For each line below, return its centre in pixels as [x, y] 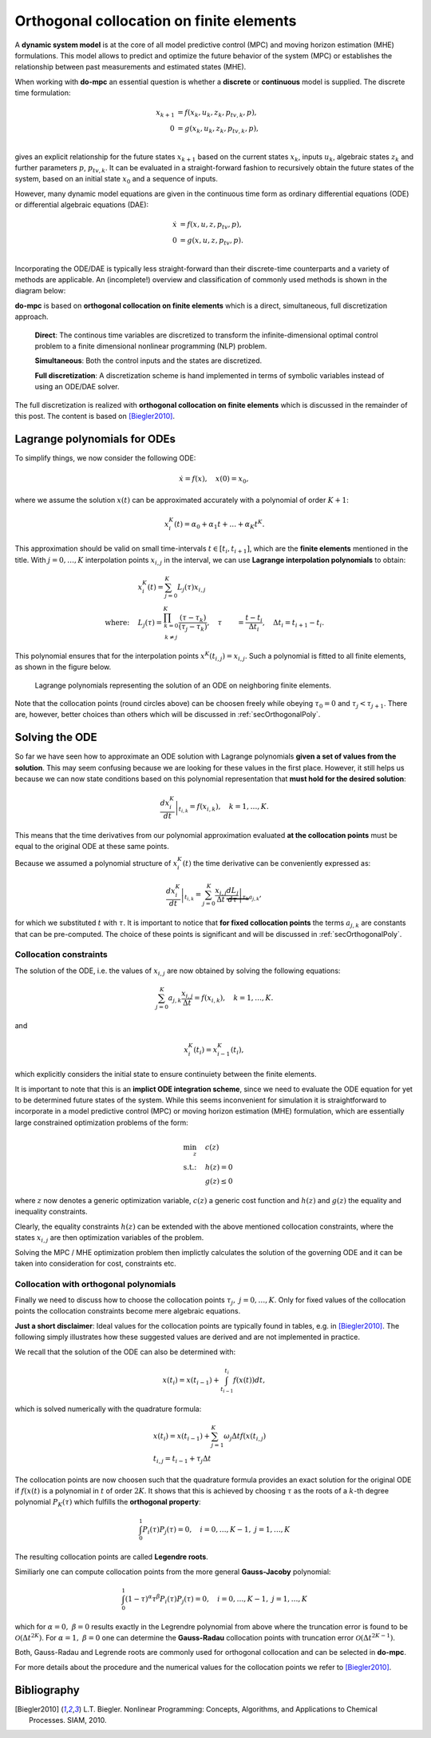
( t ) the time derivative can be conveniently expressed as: [277, 863]
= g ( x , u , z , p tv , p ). [212, 241]
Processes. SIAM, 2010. [68, 1720]
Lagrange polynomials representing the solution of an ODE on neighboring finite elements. [183, 685]
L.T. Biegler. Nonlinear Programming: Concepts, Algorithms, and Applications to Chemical [231, 1709]
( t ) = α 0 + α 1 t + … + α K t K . [219, 524]
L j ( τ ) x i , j [192, 588]
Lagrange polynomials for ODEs [95, 438]
